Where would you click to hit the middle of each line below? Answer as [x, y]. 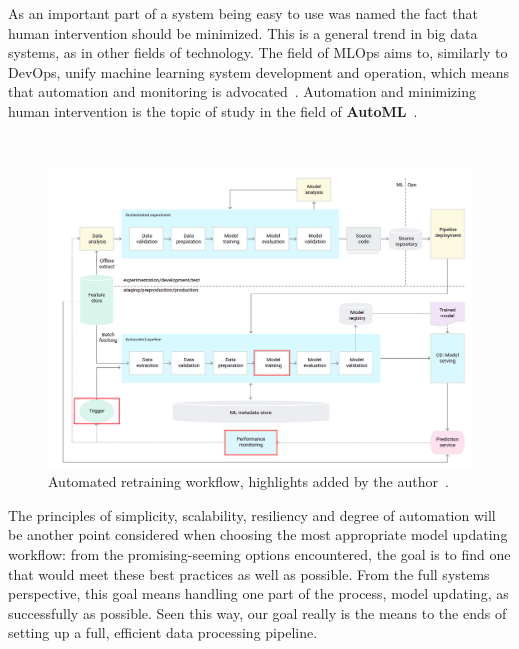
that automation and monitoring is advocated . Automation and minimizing [242, 91]
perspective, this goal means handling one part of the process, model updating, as [258, 593]
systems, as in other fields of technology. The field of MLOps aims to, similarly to [258, 52]
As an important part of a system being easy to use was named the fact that [243, 13]
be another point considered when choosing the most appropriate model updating [258, 534]
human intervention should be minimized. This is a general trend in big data [243, 32]
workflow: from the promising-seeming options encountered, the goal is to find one [259, 554]
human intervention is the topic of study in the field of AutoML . [213, 110]
